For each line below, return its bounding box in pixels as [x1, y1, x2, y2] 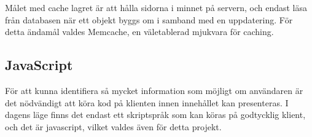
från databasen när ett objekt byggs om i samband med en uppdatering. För [5, 13, 293, 26]
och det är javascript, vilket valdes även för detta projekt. [5, 120, 222, 133]
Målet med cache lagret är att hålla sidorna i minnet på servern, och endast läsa [5, 1, 308, 14]
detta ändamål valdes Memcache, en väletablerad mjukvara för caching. [5, 25, 274, 38]
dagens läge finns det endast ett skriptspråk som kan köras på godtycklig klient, [5, 108, 306, 121]
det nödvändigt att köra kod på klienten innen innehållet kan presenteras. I [5, 96, 289, 109]
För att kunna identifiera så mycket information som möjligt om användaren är [5, 84, 303, 96]
